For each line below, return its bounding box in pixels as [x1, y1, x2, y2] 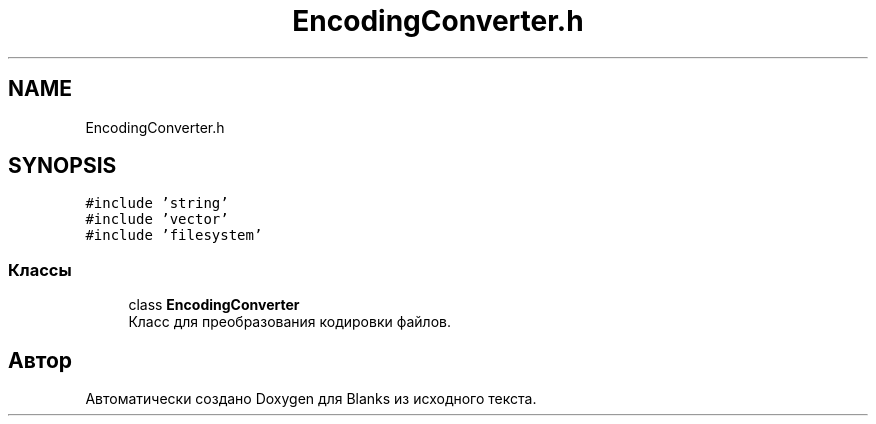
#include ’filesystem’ [85, 227, 263, 244]
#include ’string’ [85, 195, 229, 212]
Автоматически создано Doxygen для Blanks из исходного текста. [85, 390, 537, 408]
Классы [8, 259, 72, 280]
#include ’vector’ [85, 211, 229, 228]
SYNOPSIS [8, 153, 117, 179]
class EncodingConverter [128, 296, 300, 314]
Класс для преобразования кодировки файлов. [128, 313, 452, 331]
